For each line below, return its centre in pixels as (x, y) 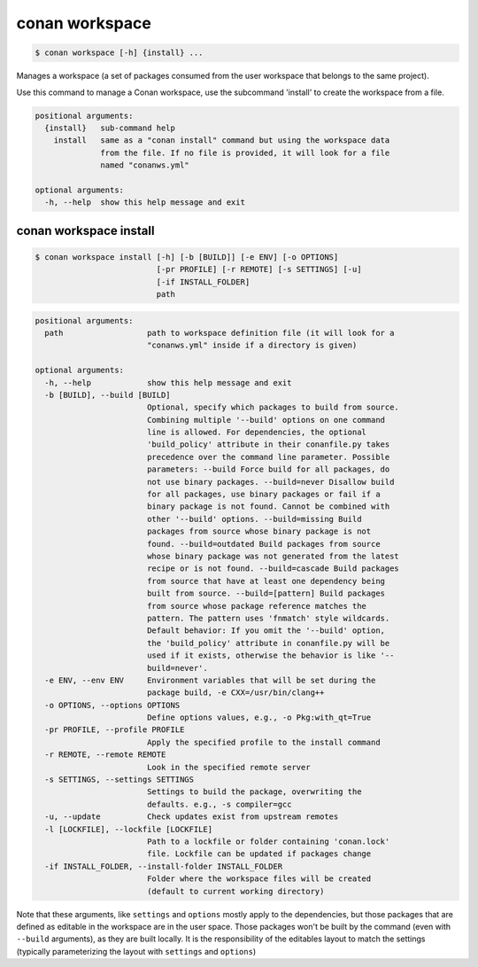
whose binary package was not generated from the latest (273, 556)
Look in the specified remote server (228, 767)
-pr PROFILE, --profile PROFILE (115, 730)
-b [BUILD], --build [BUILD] (108, 395)
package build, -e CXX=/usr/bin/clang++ (235, 693)
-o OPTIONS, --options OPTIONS (112, 705)
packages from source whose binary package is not (259, 531)
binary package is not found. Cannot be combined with (268, 507)
